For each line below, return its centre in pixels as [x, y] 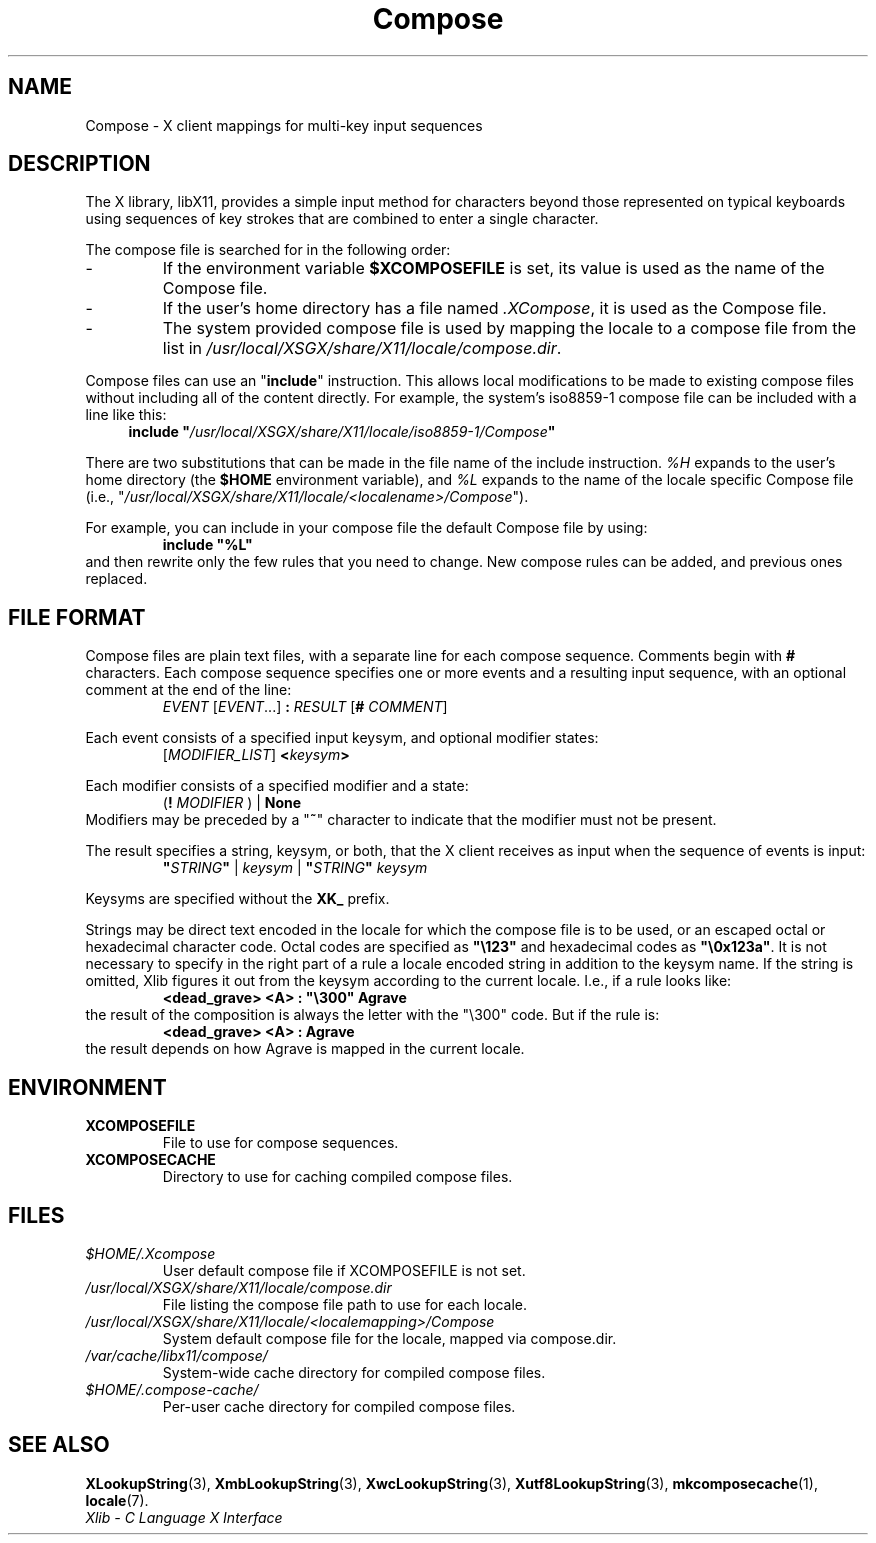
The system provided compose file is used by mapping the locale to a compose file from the [509, 328]
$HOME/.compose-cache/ [172, 1389]
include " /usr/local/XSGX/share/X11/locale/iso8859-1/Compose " [342, 432]
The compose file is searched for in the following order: [268, 250]
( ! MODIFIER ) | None [232, 803]
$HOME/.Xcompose [150, 1253]
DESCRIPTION [79, 164]
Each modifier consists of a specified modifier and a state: [277, 786]
